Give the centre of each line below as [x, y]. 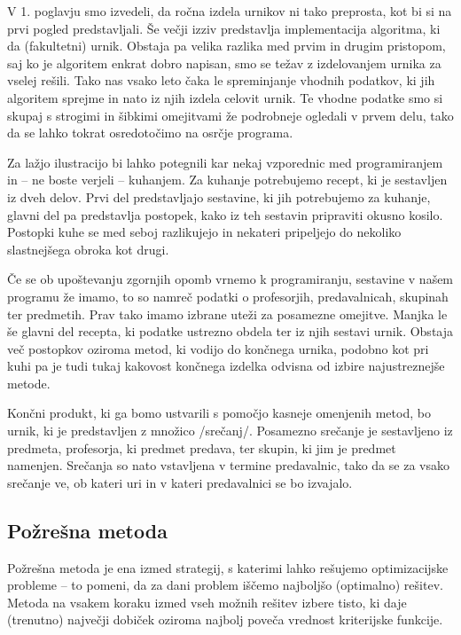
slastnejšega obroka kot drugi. [88, 249]
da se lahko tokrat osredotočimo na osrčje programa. [150, 133]
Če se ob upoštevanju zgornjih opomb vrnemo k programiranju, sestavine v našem [230, 279]
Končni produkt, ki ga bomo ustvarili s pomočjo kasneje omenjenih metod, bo [219, 413]
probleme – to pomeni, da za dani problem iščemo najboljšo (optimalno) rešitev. [225, 585]
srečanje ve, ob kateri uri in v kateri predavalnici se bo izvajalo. [180, 482]
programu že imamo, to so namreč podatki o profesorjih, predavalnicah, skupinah [228, 296]
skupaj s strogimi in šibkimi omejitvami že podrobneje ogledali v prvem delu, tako [230, 115]
